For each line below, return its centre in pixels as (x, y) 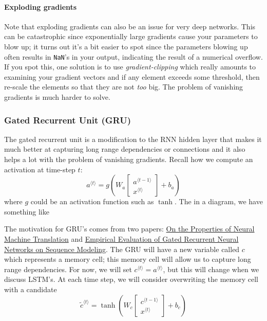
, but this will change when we (211, 269)
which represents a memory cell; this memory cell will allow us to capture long (128, 259)
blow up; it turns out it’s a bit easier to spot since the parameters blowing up (126, 46)
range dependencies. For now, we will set (68, 269)
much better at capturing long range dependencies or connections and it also (125, 149)
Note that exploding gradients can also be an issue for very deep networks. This (130, 26)
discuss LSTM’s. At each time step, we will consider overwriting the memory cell (131, 279)
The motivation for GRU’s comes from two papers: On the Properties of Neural (129, 229)
